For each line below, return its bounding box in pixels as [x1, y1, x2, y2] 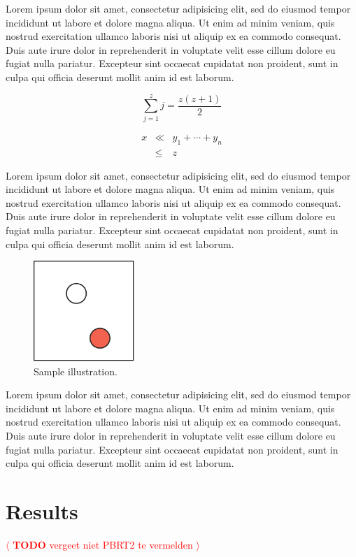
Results [6, 497, 78, 526]
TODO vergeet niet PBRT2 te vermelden [13, 537, 193, 551]
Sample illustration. [34, 363, 118, 378]
